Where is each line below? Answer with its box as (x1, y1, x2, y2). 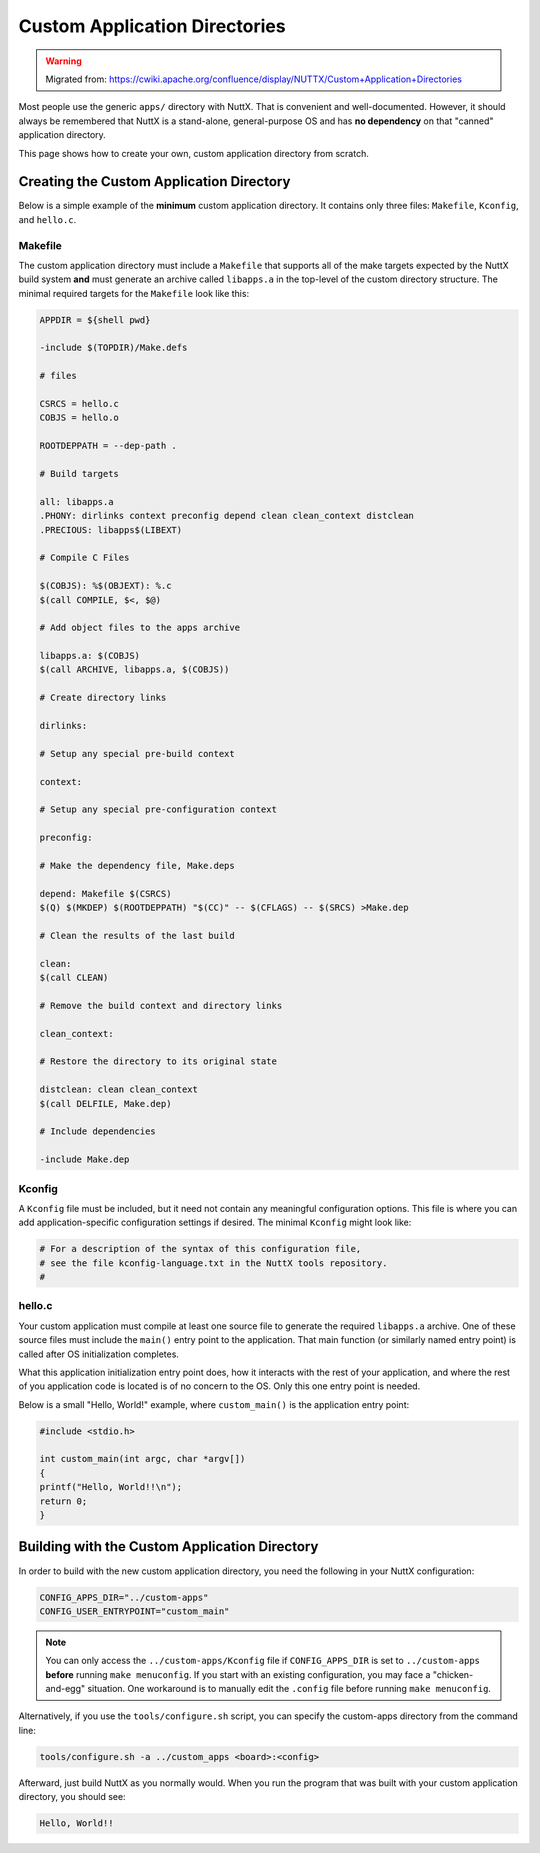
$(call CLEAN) (39, 972, 109, 984)
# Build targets (39, 468, 120, 479)
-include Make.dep (39, 1154, 130, 1165)
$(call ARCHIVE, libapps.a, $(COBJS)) (39, 664, 230, 675)
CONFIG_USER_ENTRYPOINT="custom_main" (39, 1605, 230, 1617)
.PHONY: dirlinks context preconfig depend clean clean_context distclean (39, 510, 415, 522)
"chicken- (432, 1668, 474, 1680)
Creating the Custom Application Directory (18, 173, 291, 190)
